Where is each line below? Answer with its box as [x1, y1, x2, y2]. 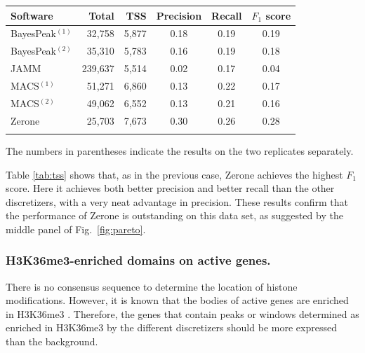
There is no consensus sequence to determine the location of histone [6, 279, 298, 293]
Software [11, 8, 53, 22]
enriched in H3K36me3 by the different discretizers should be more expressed [6, 320, 337, 335]
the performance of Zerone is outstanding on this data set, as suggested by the [6, 208, 343, 223]
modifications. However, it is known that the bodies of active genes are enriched [6, 293, 349, 307]
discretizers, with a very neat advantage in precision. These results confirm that [6, 194, 348, 209]
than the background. [6, 334, 98, 349]
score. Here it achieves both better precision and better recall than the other [6, 181, 335, 195]
